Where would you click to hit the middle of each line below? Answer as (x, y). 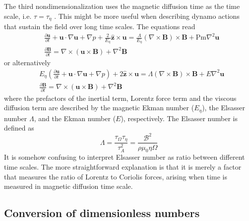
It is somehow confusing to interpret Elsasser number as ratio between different (124, 157)
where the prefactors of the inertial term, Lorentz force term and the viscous (120, 98)
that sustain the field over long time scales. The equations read (100, 26)
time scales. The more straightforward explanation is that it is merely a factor (123, 166)
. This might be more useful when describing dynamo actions (147, 16)
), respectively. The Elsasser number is (179, 118)
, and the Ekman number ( (75, 118)
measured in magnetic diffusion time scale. (68, 186)
